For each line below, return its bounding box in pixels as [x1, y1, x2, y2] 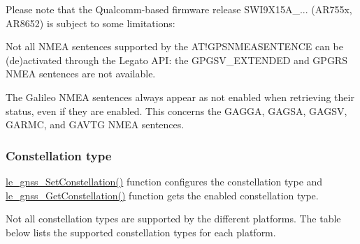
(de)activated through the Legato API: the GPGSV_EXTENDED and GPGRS [6, 52, 347, 67]
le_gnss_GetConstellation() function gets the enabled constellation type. [6, 188, 319, 202]
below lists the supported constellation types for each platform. [6, 224, 276, 239]
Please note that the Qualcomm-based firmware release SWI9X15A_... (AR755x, [6, 2, 352, 16]
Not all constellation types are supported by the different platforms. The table [6, 211, 341, 226]
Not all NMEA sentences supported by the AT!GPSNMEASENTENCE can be [6, 39, 344, 54]
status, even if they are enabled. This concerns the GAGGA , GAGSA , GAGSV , [6, 103, 347, 118]
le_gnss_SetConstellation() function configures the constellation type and [6, 174, 323, 188]
